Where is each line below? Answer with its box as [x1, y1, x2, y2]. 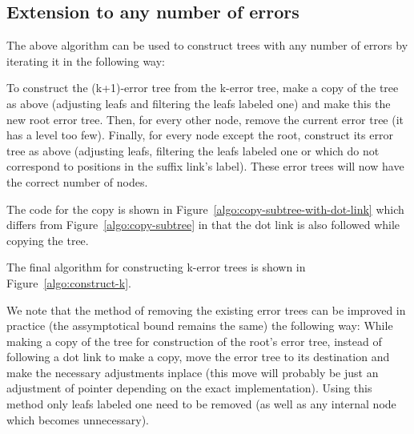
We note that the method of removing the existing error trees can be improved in [6, 301, 406, 318]
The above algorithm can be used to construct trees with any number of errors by [6, 37, 408, 54]
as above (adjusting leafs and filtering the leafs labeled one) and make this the [6, 94, 391, 111]
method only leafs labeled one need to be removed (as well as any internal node [6, 396, 396, 412]
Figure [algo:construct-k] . [6, 274, 131, 291]
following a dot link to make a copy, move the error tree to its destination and [6, 348, 390, 365]
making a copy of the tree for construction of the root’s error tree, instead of [6, 332, 382, 349]
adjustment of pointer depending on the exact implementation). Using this [6, 380, 372, 396]
